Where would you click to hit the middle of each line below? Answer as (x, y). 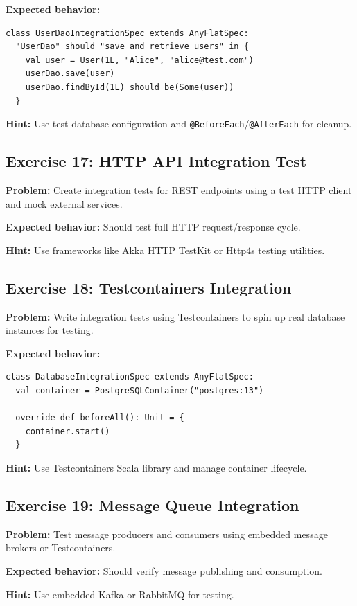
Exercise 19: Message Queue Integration (153, 505)
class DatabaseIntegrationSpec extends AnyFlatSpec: (130, 377)
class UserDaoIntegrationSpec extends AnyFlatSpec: (127, 33)
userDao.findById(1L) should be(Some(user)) (130, 87)
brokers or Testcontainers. (61, 547)
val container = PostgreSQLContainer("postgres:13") (140, 390)
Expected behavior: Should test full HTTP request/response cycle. (153, 227)
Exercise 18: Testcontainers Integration (149, 287)
